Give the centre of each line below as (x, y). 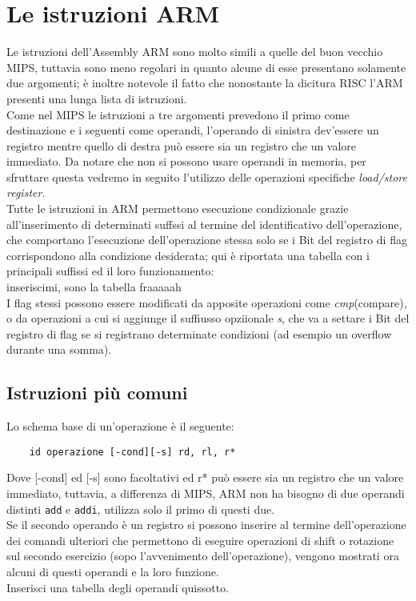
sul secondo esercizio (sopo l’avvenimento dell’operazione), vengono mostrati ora (203, 556)
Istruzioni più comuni (97, 393)
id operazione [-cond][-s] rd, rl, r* (132, 452)
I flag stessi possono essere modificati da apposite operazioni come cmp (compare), (207, 302)
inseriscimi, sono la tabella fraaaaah (94, 287)
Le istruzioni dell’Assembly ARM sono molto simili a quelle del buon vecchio (195, 52)
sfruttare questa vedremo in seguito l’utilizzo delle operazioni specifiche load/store (207, 176)
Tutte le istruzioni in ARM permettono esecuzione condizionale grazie (178, 208)
